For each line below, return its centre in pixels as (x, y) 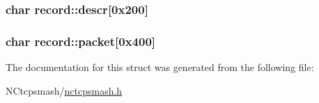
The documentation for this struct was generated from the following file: (160, 67)
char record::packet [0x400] (81, 41)
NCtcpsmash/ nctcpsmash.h (64, 90)
